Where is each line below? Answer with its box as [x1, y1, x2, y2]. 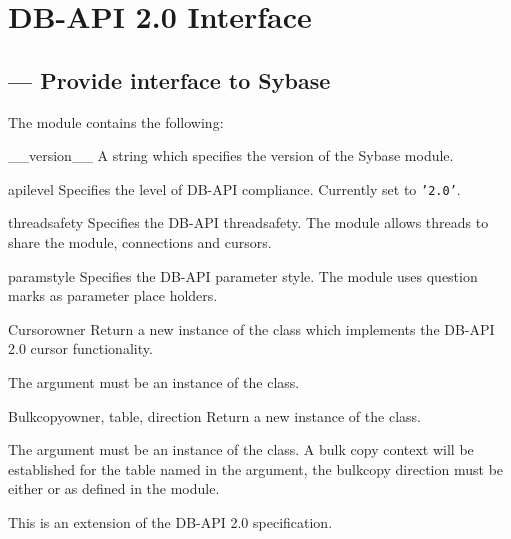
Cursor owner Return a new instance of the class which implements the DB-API [8, 318, 495, 339]
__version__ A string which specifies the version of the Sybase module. [8, 145, 454, 166]
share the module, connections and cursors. [8, 232, 272, 253]
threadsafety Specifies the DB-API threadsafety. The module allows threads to [8, 212, 489, 233]
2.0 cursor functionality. [8, 338, 153, 359]
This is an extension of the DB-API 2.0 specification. [8, 511, 333, 532]
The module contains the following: [8, 111, 224, 132]
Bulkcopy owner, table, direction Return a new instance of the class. [8, 405, 421, 426]
